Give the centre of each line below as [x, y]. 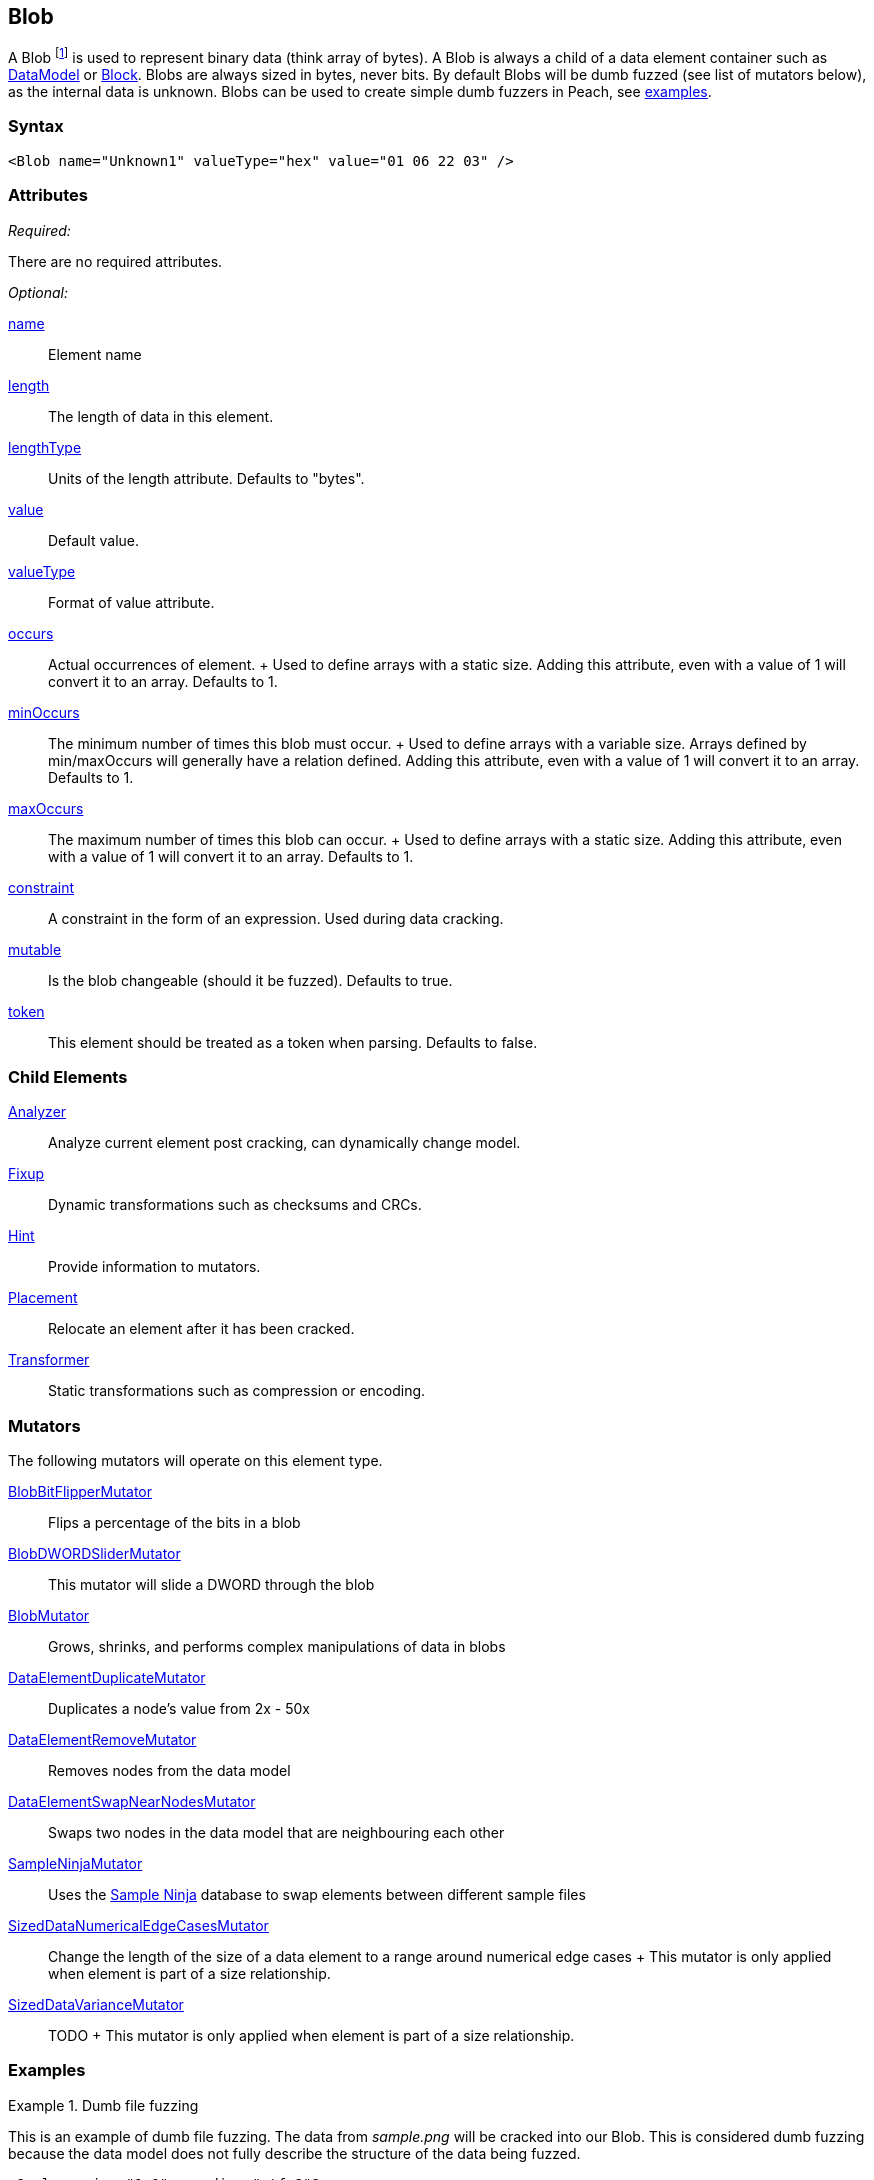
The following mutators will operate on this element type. [195, 1461]
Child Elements [68, 1076]
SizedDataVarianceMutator [96, 2005]
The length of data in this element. [161, 416]
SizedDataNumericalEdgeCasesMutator [138, 1926]
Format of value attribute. [131, 602]
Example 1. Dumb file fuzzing [103, 2105]
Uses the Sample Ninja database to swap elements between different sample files [317, 1895]
